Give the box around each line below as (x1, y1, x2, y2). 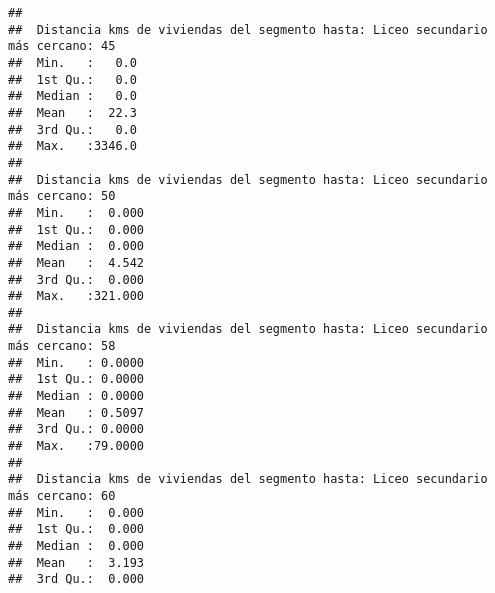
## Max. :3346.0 (8, 139, 137, 154)
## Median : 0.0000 (8, 389, 145, 404)
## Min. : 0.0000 (8, 355, 145, 370)
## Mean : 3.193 (8, 555, 145, 570)
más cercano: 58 (8, 339, 116, 354)
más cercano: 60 (8, 489, 116, 504)
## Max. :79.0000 (8, 439, 145, 454)
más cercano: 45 (8, 39, 116, 54)
